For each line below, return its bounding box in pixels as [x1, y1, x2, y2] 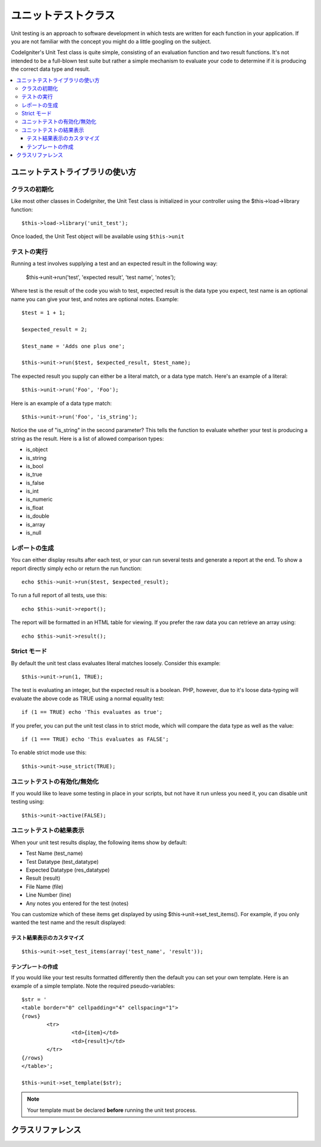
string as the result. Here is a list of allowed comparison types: [11, 435, 164, 442]
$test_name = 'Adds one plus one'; [21, 343, 125, 349]
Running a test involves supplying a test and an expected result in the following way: [11, 260, 218, 267]
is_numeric [26, 496, 53, 503]
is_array [26, 521, 46, 528]
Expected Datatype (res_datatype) [26, 866, 110, 874]
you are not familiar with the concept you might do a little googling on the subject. [11, 37, 212, 45]
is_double [26, 512, 50, 520]
